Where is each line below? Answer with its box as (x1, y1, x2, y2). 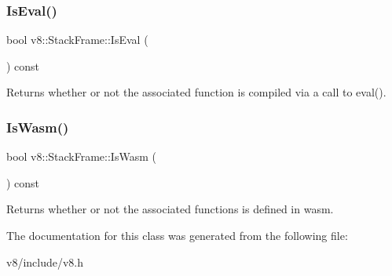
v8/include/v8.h (6, 253, 84, 270)
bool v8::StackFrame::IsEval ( (6, 31, 148, 48)
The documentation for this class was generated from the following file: (6, 227, 348, 243)
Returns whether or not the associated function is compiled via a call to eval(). (6, 84, 387, 100)
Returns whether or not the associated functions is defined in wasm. (6, 201, 334, 217)
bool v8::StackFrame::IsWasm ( (6, 148, 156, 165)
